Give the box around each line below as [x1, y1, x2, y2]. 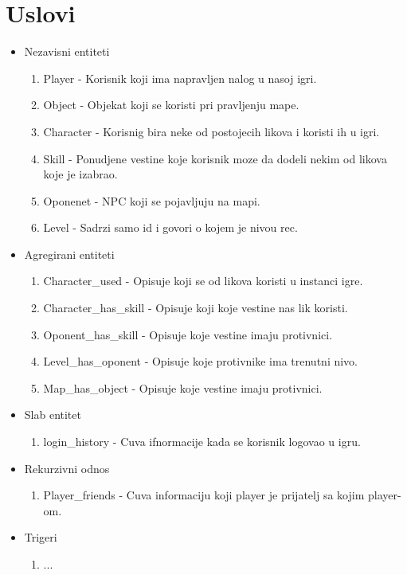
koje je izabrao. [43, 166, 118, 182]
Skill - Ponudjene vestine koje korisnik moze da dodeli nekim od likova [43, 150, 387, 166]
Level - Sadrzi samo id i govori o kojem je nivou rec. [43, 219, 298, 236]
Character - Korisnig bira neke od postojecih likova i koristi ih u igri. [43, 123, 380, 139]
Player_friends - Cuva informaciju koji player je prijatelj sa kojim [43, 487, 365, 503]
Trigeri [24, 529, 57, 546]
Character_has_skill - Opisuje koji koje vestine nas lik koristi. [43, 299, 348, 316]
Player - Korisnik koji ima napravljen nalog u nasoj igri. [43, 69, 317, 86]
